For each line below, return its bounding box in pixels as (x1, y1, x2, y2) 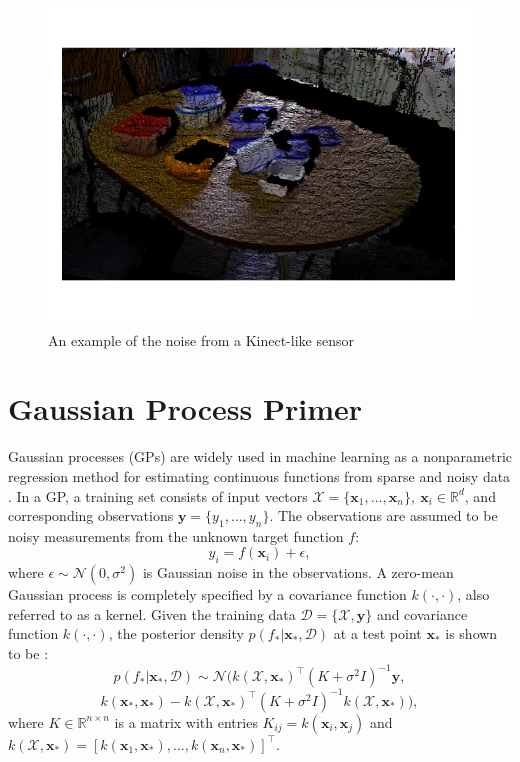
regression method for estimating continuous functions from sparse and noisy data (8, 465, 511, 486)
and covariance (376, 603, 468, 624)
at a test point (333, 623, 422, 644)
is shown (445, 623, 498, 644)
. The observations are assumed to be (269, 505, 498, 526)
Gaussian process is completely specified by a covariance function (8, 584, 407, 605)
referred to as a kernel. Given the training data (8, 603, 296, 624)
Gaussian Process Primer (8, 388, 363, 429)
